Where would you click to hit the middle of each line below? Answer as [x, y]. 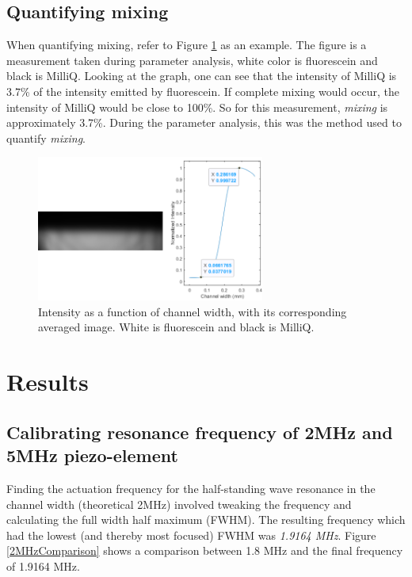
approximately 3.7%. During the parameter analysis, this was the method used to [204, 122]
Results [48, 382]
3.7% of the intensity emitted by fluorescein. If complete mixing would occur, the [203, 91]
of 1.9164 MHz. [43, 566]
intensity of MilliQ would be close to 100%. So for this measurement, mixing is [197, 107]
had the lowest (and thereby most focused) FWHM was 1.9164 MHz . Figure [191, 535]
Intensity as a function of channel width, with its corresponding [193, 311]
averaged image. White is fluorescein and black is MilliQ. [176, 327]
